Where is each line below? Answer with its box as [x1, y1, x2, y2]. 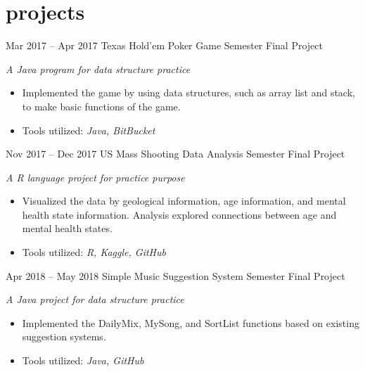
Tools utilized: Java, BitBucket [22, 122, 155, 137]
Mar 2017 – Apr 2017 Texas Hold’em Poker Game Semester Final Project [6, 38, 323, 53]
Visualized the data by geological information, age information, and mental [22, 193, 346, 208]
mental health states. [22, 221, 113, 236]
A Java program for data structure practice [6, 61, 191, 76]
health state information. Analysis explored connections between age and [22, 207, 337, 222]
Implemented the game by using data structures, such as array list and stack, [22, 85, 355, 100]
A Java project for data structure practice [6, 292, 184, 307]
